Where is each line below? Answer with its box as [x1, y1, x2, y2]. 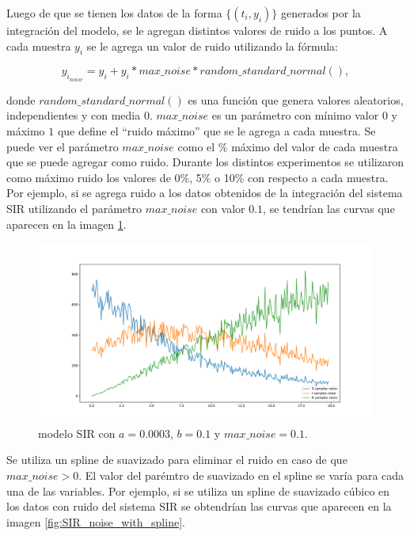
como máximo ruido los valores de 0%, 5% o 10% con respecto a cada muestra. [6, 169, 389, 185]
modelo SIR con [38, 424, 116, 441]
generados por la [280, 5, 361, 21]
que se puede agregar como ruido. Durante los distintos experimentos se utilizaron [6, 154, 404, 170]
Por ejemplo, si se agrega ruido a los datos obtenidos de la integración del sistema [6, 184, 403, 201]
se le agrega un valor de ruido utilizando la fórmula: [86, 37, 338, 54]
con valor [200, 200, 245, 216]
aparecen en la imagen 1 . [6, 215, 127, 232]
